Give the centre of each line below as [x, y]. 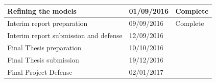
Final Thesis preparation [44, 48]
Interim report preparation [48, 23]
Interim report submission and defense [65, 35]
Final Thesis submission [43, 59]
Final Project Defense [40, 72]
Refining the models [42, 10]
